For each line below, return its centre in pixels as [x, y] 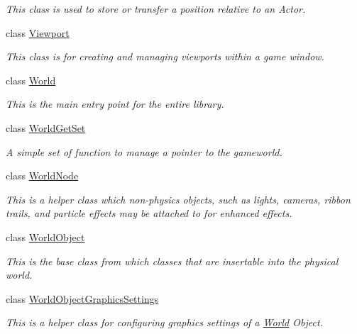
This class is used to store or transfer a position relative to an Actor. [156, 9]
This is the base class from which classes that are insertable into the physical [172, 261]
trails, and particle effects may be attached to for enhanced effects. [149, 213]
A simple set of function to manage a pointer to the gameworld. [144, 151]
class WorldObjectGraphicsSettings [82, 298]
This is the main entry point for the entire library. [115, 104]
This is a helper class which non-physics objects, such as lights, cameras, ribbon [178, 199]
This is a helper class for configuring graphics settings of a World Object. [164, 322]
